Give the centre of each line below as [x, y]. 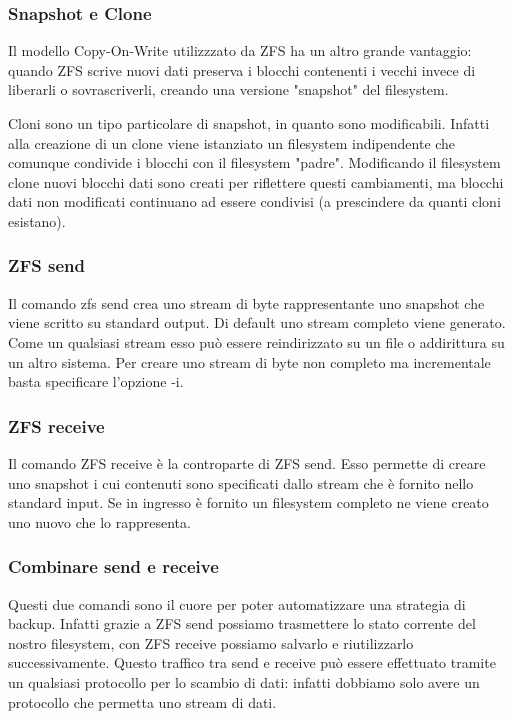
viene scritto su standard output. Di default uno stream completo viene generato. [257, 322]
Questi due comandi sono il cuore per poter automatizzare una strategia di [237, 603]
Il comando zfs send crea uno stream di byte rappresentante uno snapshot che [246, 302]
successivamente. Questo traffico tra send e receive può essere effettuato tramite [252, 662]
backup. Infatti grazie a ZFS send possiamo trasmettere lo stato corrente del [242, 623]
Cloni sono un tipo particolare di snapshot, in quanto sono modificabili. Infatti [249, 123]
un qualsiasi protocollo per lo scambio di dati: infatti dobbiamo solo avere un [244, 681]
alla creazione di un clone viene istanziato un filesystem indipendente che [232, 142]
